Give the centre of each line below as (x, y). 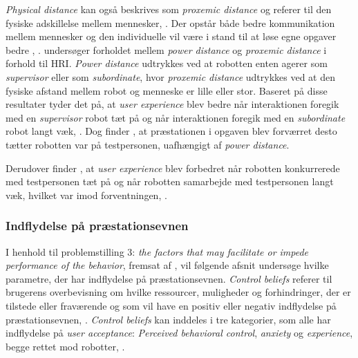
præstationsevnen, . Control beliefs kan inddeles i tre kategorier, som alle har (168, 319)
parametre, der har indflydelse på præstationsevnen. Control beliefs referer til (169, 278)
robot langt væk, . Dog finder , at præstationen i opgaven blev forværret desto (171, 131)
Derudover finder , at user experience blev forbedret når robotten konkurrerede (173, 168)
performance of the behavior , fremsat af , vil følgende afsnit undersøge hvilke (167, 265)
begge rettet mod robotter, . (65, 346)
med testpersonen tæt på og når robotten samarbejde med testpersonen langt (170, 181)
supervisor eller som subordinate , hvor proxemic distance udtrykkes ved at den (170, 76)
